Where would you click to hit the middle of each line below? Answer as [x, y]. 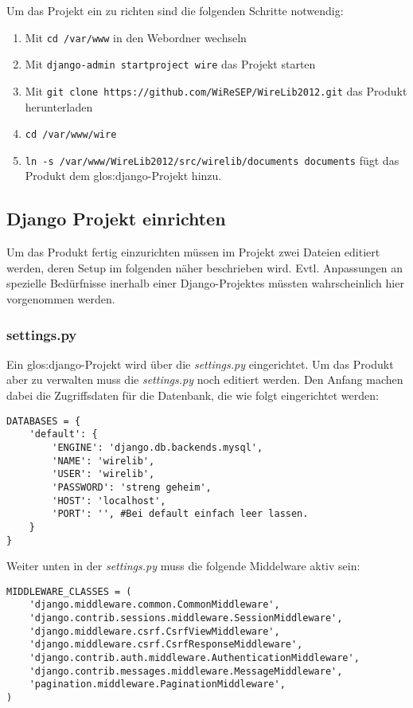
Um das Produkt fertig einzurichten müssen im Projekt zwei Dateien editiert [193, 252]
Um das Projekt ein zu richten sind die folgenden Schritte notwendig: [175, 10]
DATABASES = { [44, 421]
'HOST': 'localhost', [109, 501]
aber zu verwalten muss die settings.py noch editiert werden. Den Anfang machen [205, 379]
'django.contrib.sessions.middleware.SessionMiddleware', [186, 618]
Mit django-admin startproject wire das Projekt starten [170, 64]
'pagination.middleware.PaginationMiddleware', [157, 685]
